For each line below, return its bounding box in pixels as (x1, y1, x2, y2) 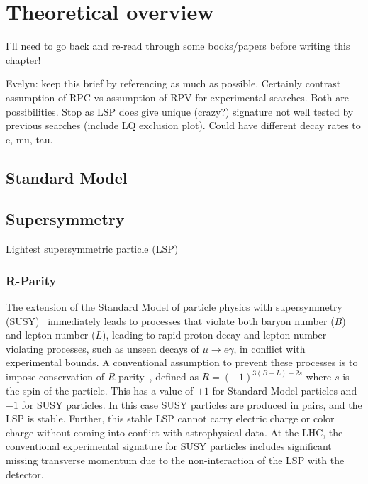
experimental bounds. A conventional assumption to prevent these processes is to (6, 355, 358, 370)
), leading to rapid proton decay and (102, 327, 260, 342)
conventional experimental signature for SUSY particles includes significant (6, 439, 332, 453)
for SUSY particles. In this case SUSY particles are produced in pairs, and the (21, 397, 362, 412)
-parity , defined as (115, 369, 199, 384)
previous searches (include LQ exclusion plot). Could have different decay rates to (6, 118, 361, 133)
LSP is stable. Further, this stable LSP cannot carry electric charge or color (6, 411, 335, 426)
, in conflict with (233, 341, 306, 356)
